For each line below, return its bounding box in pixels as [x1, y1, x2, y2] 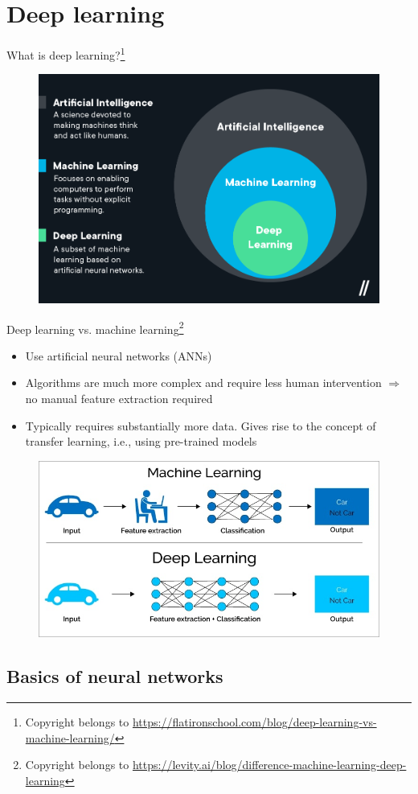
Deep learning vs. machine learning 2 [6, 318, 184, 337]
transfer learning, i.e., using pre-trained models [25, 433, 257, 450]
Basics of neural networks [6, 664, 223, 689]
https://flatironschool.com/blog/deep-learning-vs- [132, 714, 377, 730]
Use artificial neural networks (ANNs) [25, 347, 212, 364]
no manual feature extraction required [25, 390, 213, 407]
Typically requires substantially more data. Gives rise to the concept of [25, 417, 376, 434]
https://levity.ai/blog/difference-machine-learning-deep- [132, 756, 407, 773]
